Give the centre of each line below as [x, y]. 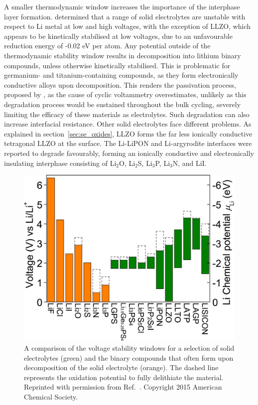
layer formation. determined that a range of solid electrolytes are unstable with [125, 16]
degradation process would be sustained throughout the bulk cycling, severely [123, 104]
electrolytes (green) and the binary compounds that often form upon [129, 357]
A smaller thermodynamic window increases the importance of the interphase [122, 6]
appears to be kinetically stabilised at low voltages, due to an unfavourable [118, 36]
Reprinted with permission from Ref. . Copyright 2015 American [123, 387]
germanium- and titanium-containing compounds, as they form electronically [121, 75]
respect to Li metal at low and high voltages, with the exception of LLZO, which [128, 26]
